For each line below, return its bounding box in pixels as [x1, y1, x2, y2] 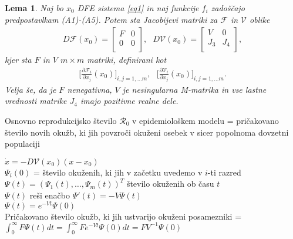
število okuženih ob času [126, 177, 214, 190]
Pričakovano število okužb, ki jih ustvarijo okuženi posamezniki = [5, 210, 242, 222]
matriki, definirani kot [87, 53, 167, 66]
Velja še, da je [5, 83, 56, 95]
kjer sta [5, 53, 32, 66]
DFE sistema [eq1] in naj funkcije [77, 2, 199, 14]
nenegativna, [67, 83, 112, 95]
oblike [250, 13, 270, 25]
